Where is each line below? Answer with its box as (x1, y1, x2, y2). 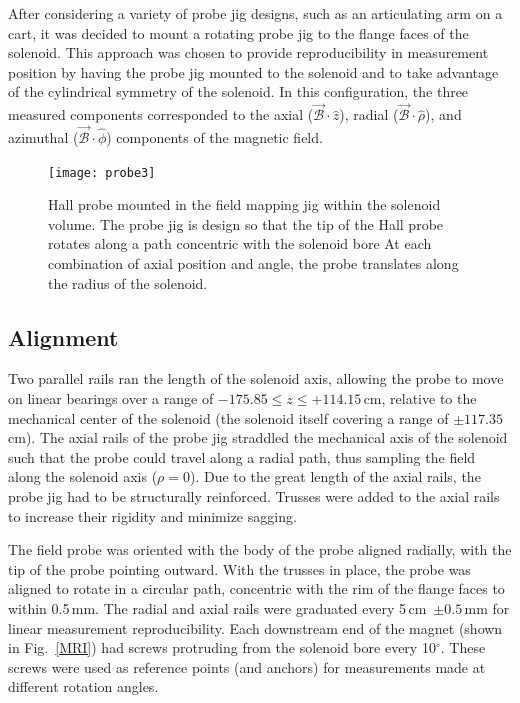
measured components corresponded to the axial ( (8, 104, 314, 125)
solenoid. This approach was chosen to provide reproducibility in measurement (8, 42, 489, 63)
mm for (464, 597, 510, 618)
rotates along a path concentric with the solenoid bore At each (48, 233, 432, 254)
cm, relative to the (363, 388, 477, 409)
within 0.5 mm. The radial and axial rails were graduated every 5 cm (8, 597, 427, 618)
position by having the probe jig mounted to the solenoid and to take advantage (8, 61, 499, 82)
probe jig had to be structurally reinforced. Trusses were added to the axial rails (8, 485, 500, 506)
